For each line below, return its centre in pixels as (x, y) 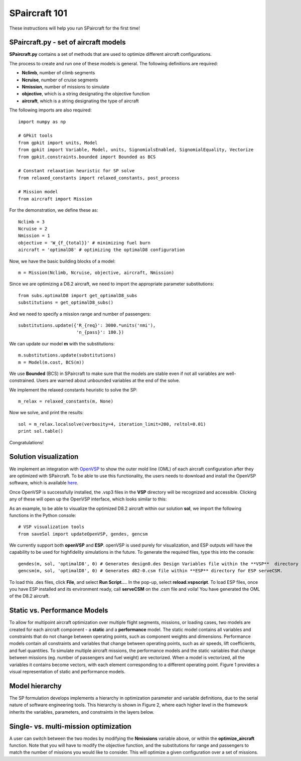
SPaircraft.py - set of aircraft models (67, 42)
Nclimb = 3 (32, 222)
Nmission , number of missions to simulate (66, 87)
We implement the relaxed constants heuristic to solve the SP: (73, 390)
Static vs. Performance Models (59, 611)
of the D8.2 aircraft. (30, 596)
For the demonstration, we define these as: (54, 210)
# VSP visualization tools (51, 527)
